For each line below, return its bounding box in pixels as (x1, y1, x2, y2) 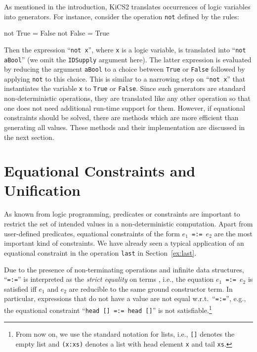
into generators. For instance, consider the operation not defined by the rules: (4, 11, 239, 21)
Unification (4, 180, 81, 200)
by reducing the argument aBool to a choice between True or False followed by (4, 64, 245, 74)
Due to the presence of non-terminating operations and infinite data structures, (4, 264, 244, 274)
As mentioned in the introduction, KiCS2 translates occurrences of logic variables (4, 1, 251, 11)
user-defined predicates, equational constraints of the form (4, 228, 180, 238)
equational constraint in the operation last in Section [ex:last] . (4, 247, 197, 258)
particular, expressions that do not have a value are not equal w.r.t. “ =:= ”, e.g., (4, 293, 246, 304)
